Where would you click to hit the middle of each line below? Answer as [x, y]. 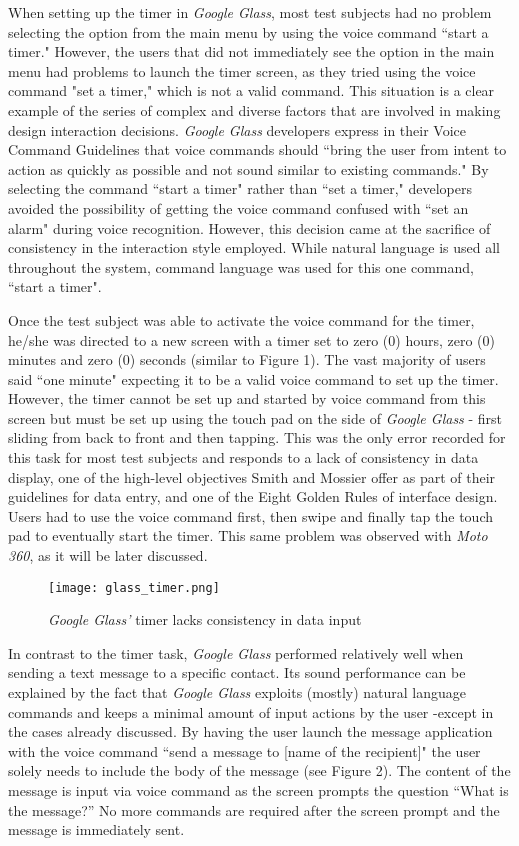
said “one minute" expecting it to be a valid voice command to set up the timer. [253, 378]
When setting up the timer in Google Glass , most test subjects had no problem [250, 12]
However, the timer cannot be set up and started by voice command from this [247, 398]
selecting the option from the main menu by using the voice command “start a [248, 31]
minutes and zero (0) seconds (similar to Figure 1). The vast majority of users [247, 359]
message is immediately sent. [96, 829]
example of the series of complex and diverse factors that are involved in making [254, 109]
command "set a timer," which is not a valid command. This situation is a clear [251, 90]
